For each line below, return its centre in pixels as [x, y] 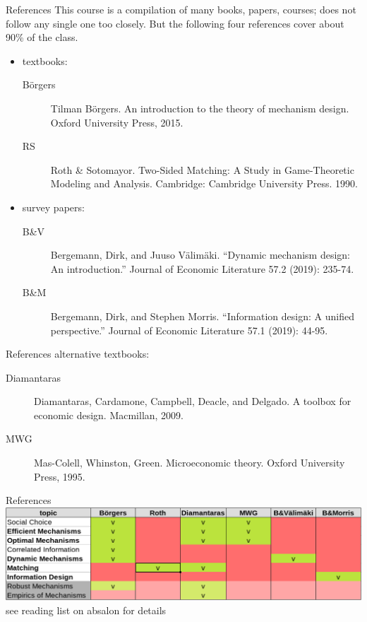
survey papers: [53, 207]
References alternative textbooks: [78, 354]
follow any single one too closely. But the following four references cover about [175, 23]
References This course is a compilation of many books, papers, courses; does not [181, 9]
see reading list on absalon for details [86, 610]
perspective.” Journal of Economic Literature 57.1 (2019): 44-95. [189, 330]
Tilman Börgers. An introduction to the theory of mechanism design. [200, 108]
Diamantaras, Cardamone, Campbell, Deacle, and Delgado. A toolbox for [193, 401]
